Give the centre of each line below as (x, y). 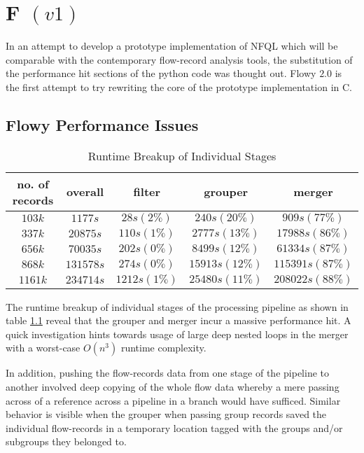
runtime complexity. (163, 348)
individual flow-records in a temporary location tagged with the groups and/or (174, 427)
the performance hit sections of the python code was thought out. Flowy (161, 73)
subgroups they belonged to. (66, 441)
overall (85, 192)
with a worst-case (43, 348)
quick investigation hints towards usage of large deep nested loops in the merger (177, 334)
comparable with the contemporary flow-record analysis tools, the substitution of (179, 59)
